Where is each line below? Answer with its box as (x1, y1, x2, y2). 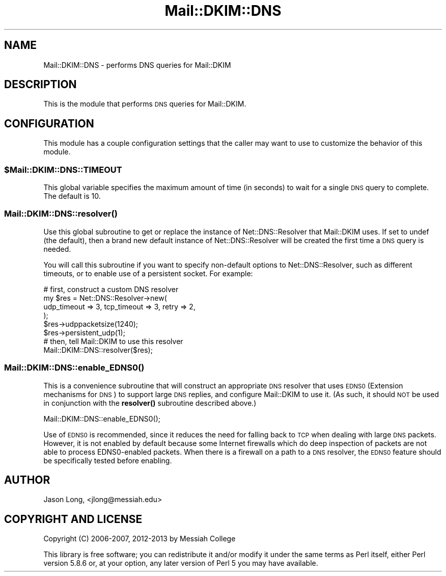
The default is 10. (43, 192, 101, 201)
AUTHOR (4, 473, 50, 486)
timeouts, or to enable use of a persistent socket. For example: (43, 269, 253, 278)
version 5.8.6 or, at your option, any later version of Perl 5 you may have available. (43, 559, 318, 568)
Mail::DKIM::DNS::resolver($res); (43, 345, 153, 354)
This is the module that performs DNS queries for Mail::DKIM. (43, 99, 246, 109)
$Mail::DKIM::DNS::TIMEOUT (4, 164, 122, 175)
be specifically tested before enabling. (43, 456, 172, 465)
